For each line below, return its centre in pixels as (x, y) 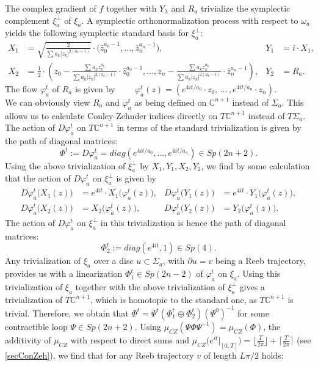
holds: (273, 355)
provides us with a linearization (64, 273)
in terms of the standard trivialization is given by (209, 127)
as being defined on (171, 102)
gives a (252, 286)
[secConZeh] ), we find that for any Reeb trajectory (99, 355)
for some (253, 313)
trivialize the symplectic (245, 8)
